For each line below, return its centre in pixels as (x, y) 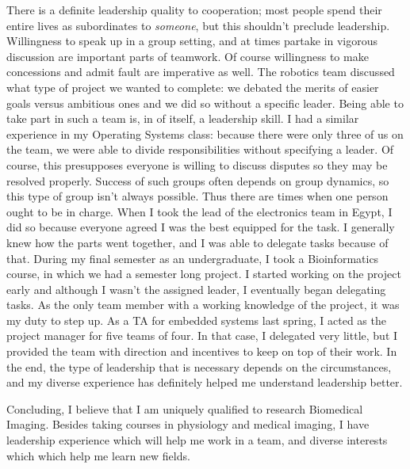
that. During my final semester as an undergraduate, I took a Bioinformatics (193, 258)
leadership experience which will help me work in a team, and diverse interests (197, 440)
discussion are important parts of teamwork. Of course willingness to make (188, 56)
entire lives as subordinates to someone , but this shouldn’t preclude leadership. (198, 25)
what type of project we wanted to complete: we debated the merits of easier (193, 87)
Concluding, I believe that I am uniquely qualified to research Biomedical (185, 408)
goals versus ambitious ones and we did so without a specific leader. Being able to (205, 103)
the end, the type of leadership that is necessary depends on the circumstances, (199, 366)
